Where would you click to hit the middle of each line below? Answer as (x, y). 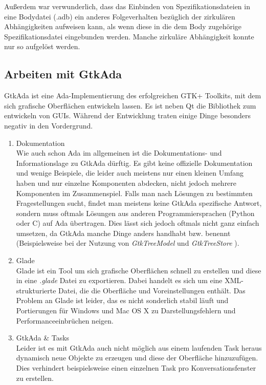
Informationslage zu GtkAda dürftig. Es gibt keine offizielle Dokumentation (134, 163)
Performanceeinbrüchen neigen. (65, 320)
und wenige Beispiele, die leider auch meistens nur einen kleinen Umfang (130, 173)
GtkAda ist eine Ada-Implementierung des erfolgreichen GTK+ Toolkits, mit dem (133, 95)
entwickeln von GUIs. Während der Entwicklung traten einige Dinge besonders (127, 115)
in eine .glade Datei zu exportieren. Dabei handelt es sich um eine (119, 280)
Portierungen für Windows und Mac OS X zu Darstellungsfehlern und (126, 311)
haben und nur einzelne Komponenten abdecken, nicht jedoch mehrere (126, 183)
